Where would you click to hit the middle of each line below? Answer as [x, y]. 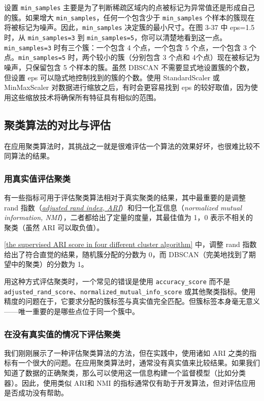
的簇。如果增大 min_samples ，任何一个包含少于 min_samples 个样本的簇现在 [129, 17]
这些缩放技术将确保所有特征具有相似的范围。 [86, 97]
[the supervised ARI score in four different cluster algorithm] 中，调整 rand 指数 [130, 244]
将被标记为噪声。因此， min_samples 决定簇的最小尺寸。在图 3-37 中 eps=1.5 [129, 27]
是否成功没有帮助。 [36, 393]
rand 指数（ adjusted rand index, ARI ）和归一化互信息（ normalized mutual [123, 207]
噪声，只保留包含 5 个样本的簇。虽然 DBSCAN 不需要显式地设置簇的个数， [129, 67]
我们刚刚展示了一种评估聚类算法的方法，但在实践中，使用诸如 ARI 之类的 [127, 352]
